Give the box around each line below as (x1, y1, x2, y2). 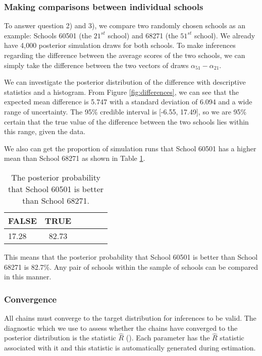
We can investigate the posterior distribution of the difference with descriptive (4, 77, 246, 87)
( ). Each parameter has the (126, 332, 210, 343)
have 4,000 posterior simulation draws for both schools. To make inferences (4, 40, 236, 50)
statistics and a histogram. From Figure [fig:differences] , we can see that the (4, 86, 239, 97)
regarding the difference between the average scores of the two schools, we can (4, 50, 245, 60)
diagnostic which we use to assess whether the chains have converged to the (4, 322, 238, 333)
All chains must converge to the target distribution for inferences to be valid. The (4, 312, 256, 323)
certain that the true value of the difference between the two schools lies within (4, 116, 249, 127)
